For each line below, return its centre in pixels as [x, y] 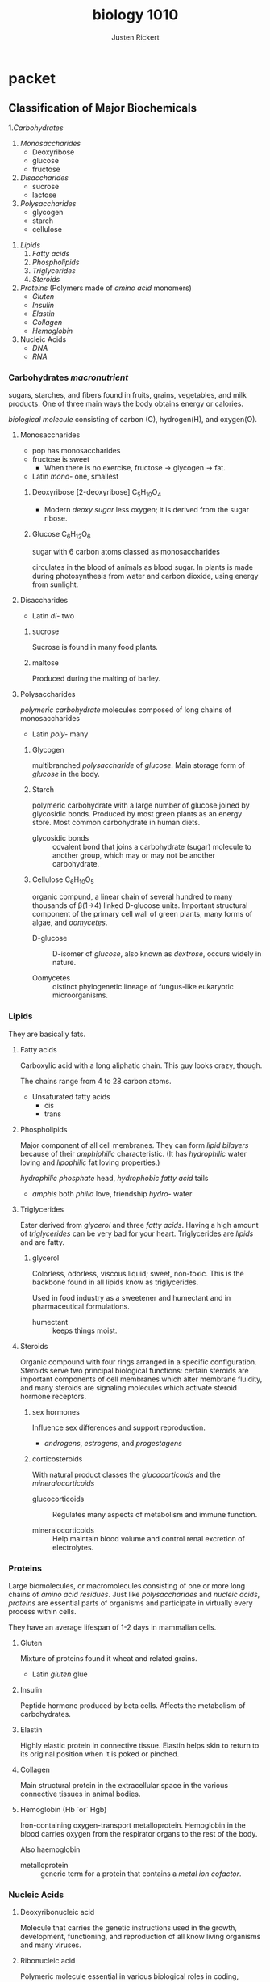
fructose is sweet [61, 459]
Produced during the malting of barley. [96, 678]
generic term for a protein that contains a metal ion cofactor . [141, 1874]
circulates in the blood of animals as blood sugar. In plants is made [143, 567]
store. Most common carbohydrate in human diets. [116, 822]
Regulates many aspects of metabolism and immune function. [155, 1514]
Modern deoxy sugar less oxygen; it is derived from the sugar [147, 509]
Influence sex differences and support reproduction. [118, 1427]
